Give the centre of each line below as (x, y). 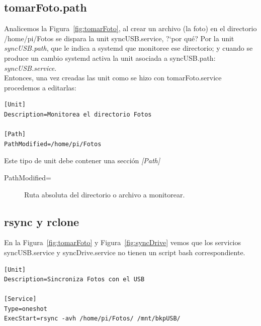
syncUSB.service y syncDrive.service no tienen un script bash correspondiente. (125, 252)
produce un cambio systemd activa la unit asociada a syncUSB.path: (110, 58)
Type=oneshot (26, 309)
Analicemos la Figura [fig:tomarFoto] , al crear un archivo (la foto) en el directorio (130, 28)
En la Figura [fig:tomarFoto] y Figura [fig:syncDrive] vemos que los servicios (123, 242)
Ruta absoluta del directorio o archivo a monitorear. (105, 194)
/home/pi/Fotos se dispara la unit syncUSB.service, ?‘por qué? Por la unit (119, 38)
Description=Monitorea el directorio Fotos (78, 114)
